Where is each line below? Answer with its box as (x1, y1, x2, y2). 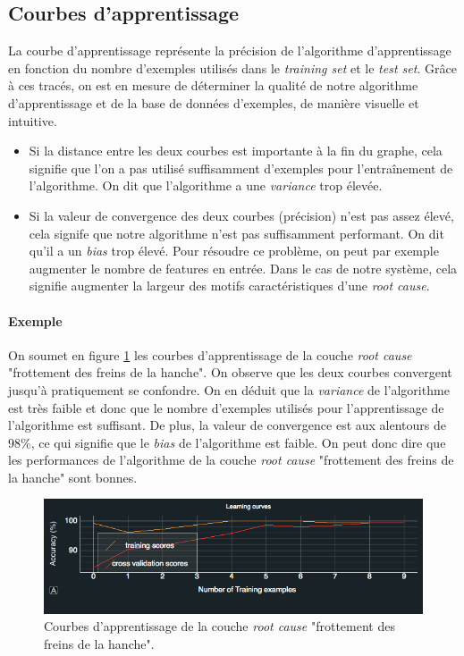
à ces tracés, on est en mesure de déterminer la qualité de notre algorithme (8, 76, 418, 95)
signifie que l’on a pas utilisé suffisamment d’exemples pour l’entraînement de (29, 158, 453, 177)
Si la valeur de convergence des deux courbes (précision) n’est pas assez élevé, (29, 206, 454, 224)
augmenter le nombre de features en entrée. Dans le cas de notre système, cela (29, 258, 458, 277)
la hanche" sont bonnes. (8, 467, 138, 486)
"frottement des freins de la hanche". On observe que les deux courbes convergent (8, 363, 452, 382)
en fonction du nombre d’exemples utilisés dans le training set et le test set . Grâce (8, 58, 457, 77)
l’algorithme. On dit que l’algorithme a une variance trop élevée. (29, 176, 383, 195)
